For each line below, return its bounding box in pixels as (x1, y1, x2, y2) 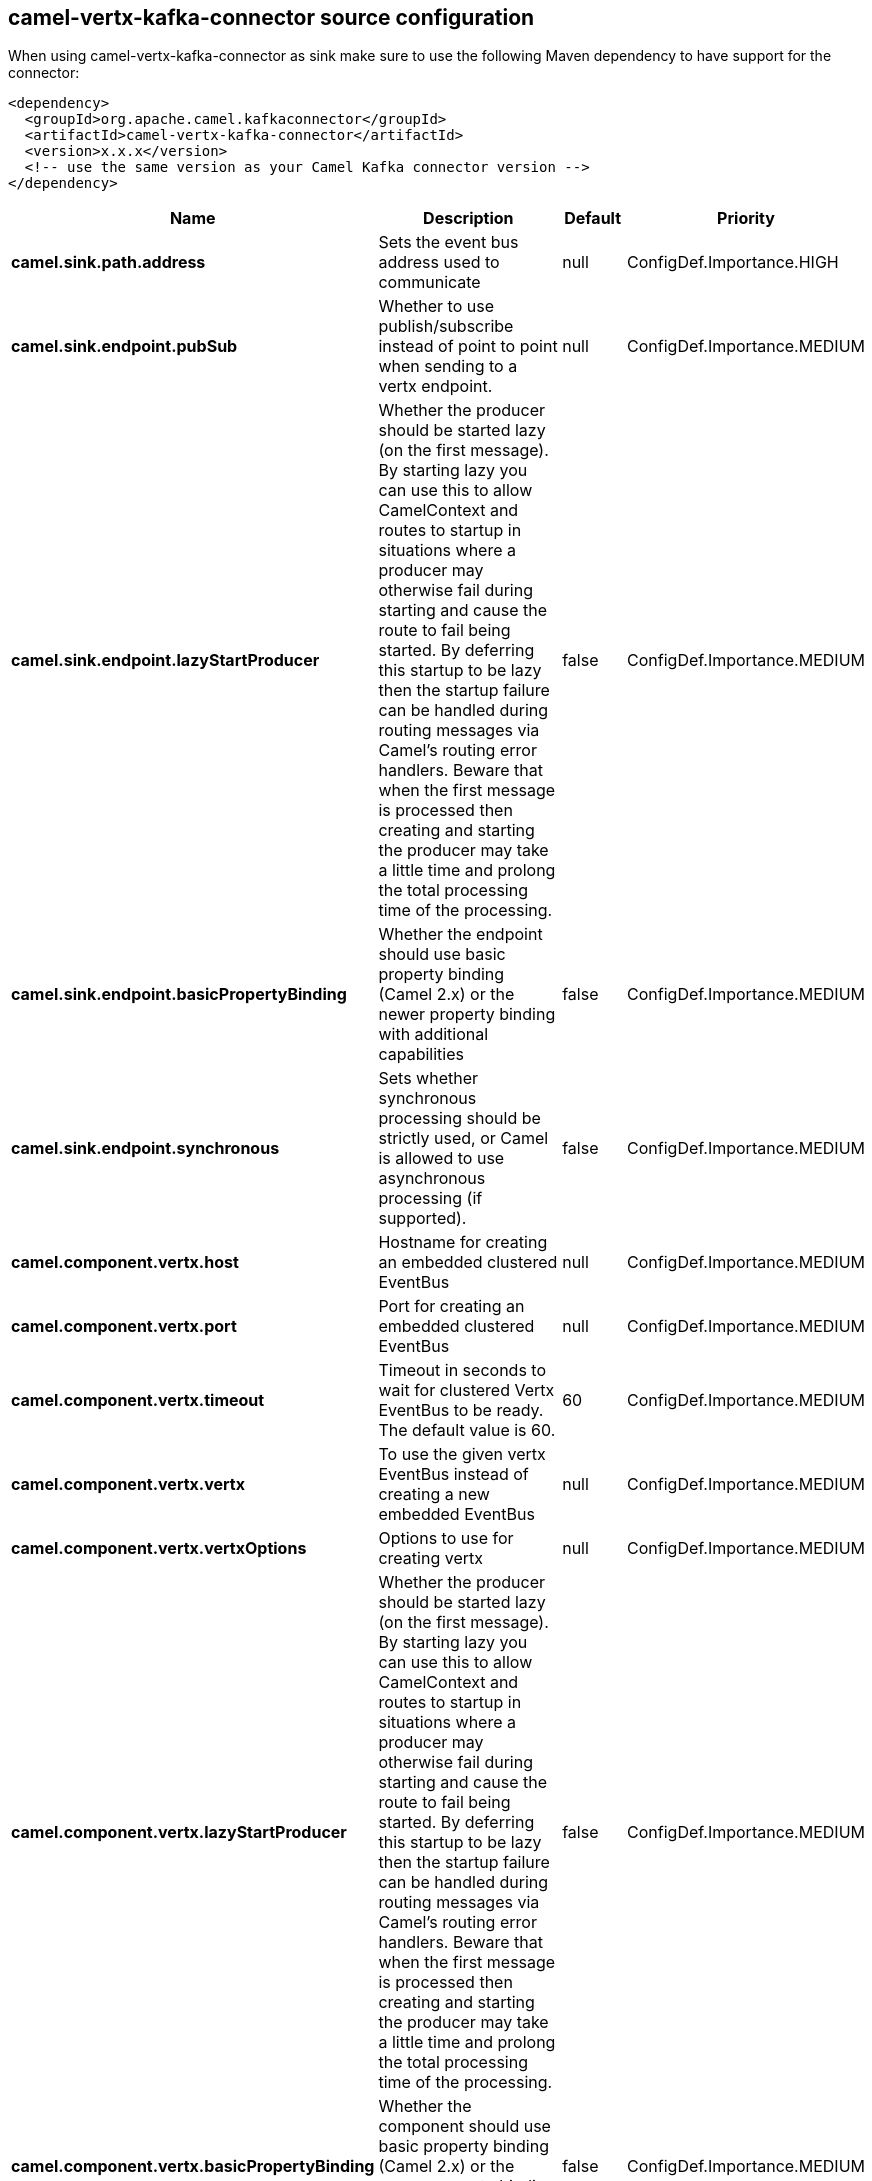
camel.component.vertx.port (11, 1316, 237, 1337)
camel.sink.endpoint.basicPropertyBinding (11, 984, 347, 1005)
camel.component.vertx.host (11, 1252, 239, 1273)
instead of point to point (378, 336, 558, 357)
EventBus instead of (378, 1464, 529, 1485)
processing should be (378, 1108, 541, 1129)
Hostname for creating (378, 1232, 548, 1253)
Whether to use (378, 296, 494, 317)
